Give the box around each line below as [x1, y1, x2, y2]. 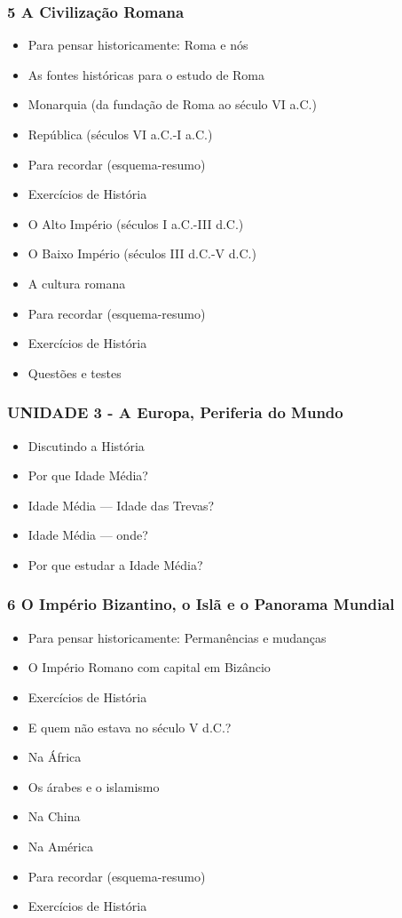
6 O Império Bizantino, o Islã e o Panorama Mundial [7, 593, 395, 615]
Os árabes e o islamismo [28, 777, 160, 795]
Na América [28, 836, 93, 855]
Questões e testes [28, 363, 122, 382]
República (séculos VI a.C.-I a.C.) [28, 125, 213, 143]
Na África [28, 748, 82, 766]
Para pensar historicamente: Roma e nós [28, 36, 248, 54]
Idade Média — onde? [28, 526, 148, 544]
